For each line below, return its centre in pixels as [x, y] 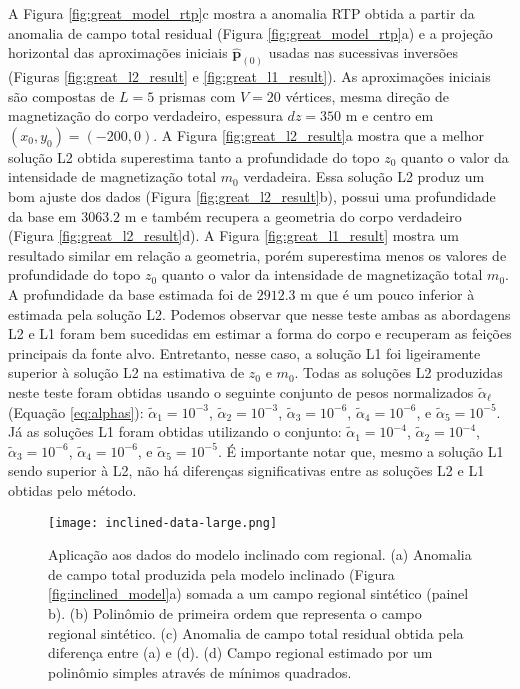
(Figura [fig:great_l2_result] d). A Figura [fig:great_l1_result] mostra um [233, 235]
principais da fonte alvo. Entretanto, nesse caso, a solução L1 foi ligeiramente [244, 352]
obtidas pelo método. [72, 489]
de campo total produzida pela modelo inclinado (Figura [221, 573]
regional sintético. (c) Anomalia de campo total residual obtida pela [256, 632]
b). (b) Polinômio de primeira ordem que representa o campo [235, 612]
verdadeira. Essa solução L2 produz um [364, 176]
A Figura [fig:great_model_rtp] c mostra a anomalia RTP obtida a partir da [241, 13]
